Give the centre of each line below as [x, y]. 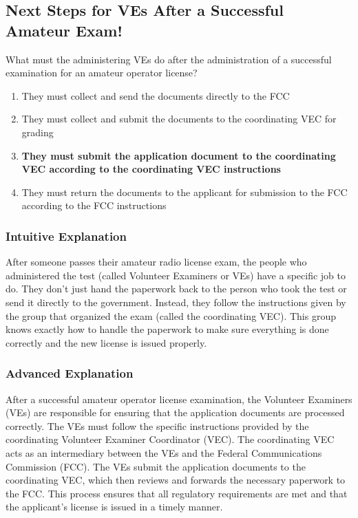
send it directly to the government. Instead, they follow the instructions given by [176, 302]
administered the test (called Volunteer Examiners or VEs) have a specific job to [176, 275]
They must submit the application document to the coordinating [179, 155]
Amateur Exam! [64, 30]
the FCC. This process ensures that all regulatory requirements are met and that [177, 493]
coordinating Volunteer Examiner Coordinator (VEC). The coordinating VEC [170, 439]
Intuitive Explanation [66, 236]
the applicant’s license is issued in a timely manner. [114, 507]
